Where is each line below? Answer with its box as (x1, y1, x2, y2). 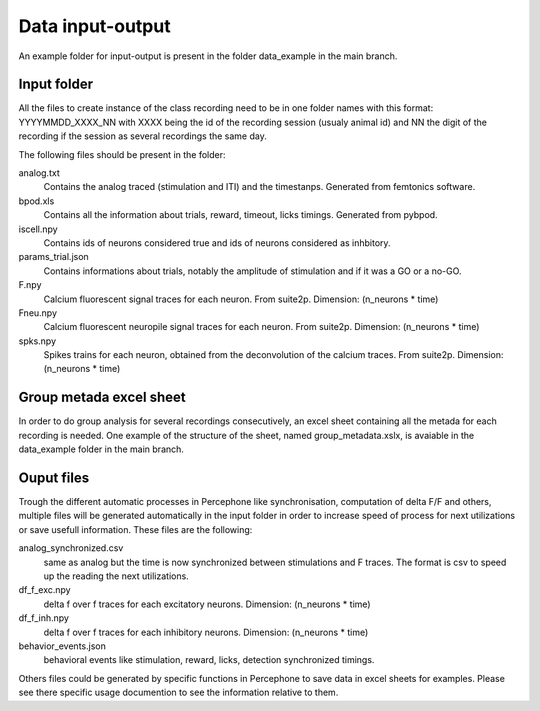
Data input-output (18, 15, 171, 37)
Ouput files (18, 469, 90, 486)
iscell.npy (18, 223, 59, 235)
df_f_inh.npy (18, 612, 70, 624)
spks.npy (18, 335, 57, 347)
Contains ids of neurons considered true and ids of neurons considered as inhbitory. (43, 236, 391, 249)
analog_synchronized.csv (18, 542, 124, 554)
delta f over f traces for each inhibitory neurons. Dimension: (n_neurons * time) (43, 626, 369, 638)
